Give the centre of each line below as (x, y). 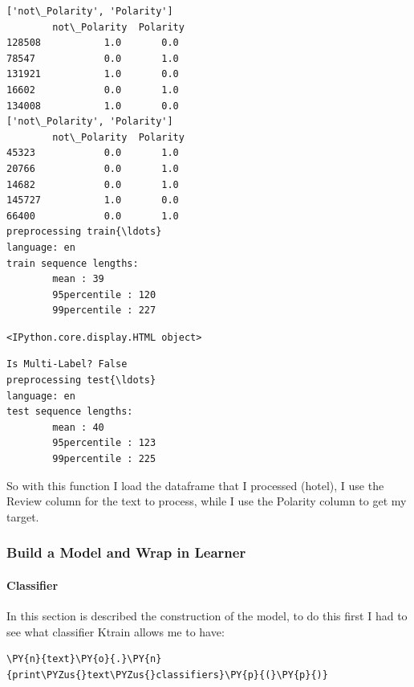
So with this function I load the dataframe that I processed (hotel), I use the (195, 485)
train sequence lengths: (73, 263)
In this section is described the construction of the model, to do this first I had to (207, 616)
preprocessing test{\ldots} (81, 380)
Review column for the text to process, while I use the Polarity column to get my (207, 501)
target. (23, 516)
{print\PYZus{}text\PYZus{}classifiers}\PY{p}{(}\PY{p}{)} (167, 675)
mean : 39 (78, 279)
